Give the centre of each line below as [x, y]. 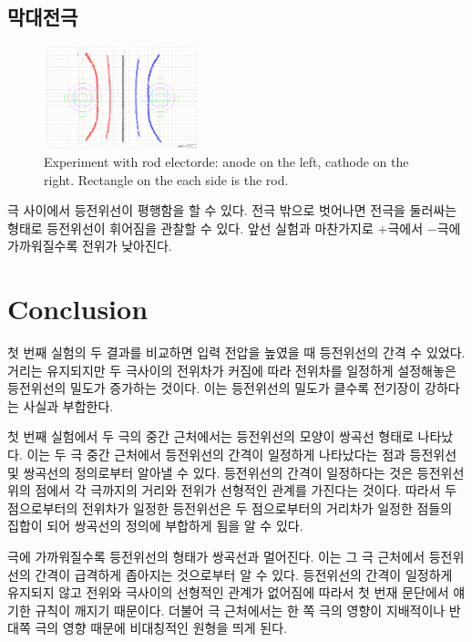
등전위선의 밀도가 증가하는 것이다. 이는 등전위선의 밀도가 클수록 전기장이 [214, 388]
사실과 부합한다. [68, 405]
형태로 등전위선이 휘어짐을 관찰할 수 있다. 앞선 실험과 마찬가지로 [190, 228]
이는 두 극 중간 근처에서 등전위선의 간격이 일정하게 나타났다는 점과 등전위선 [242, 454]
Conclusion [78, 309]
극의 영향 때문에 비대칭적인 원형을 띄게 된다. [161, 628]
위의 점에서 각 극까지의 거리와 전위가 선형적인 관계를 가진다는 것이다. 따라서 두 [232, 490]
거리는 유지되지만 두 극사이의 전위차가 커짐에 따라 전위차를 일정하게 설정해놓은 [232, 370]
